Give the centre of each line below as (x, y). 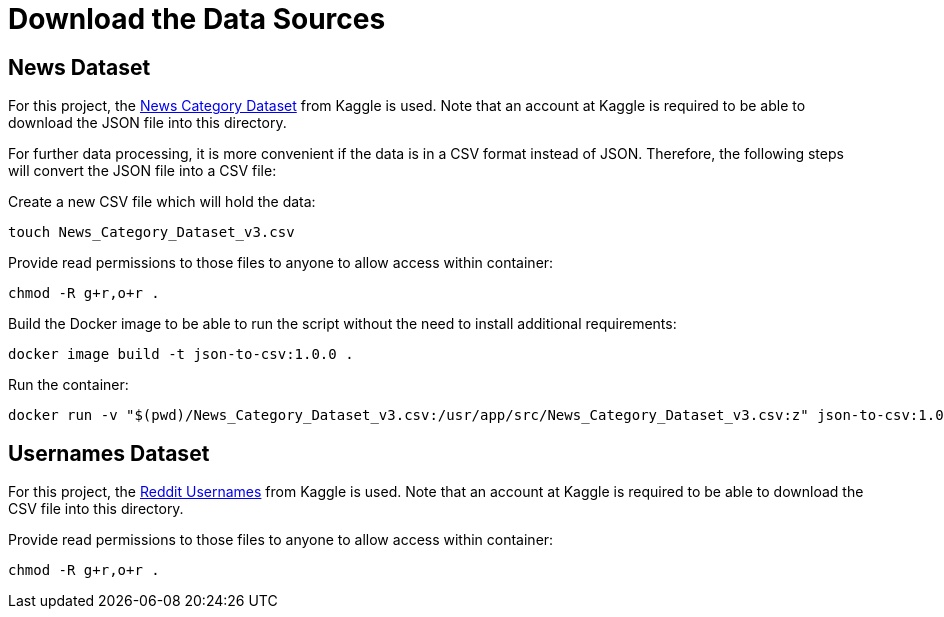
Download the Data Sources (197, 19)
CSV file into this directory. (96, 509)
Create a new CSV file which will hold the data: (162, 202)
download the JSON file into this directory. (147, 123)
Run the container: (68, 385)
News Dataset (79, 67)
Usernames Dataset (109, 453)
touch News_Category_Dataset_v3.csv (151, 232)
